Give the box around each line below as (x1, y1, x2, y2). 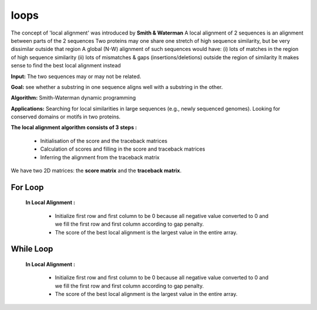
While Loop (11, 244, 53, 254)
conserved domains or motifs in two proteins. (11, 113, 121, 120)
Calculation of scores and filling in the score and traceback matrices (40, 145, 205, 152)
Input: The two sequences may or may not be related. (11, 73, 141, 80)
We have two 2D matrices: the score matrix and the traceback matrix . (11, 167, 182, 174)
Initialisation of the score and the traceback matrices (40, 137, 167, 144)
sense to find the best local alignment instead (11, 62, 122, 69)
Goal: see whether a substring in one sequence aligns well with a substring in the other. (11, 83, 223, 90)
